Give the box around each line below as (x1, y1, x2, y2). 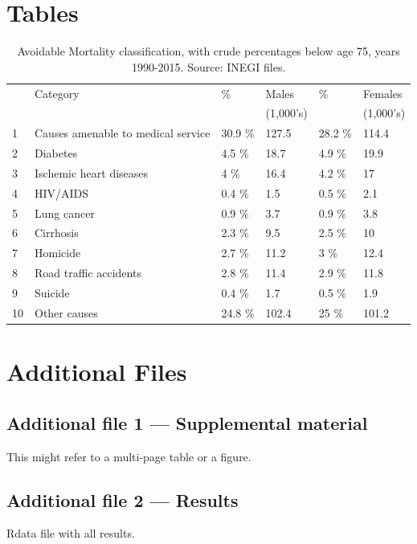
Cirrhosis (35, 224, 79, 241)
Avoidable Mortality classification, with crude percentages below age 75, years (17, 43, 400, 59)
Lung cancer (35, 204, 95, 221)
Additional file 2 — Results (6, 487, 239, 512)
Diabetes (35, 145, 78, 162)
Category (35, 84, 80, 101)
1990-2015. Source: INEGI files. (131, 58, 286, 75)
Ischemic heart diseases (35, 164, 149, 181)
